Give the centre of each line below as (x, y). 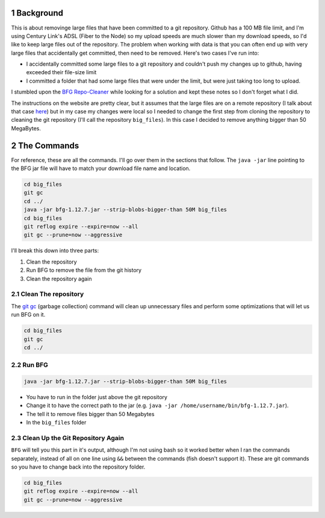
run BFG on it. (28, 315)
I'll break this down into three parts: (55, 251)
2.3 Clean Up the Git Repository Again (68, 438)
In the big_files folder (56, 423)
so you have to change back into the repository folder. (78, 467)
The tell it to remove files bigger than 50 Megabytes (90, 414)
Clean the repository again (59, 279)
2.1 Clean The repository (48, 294)
